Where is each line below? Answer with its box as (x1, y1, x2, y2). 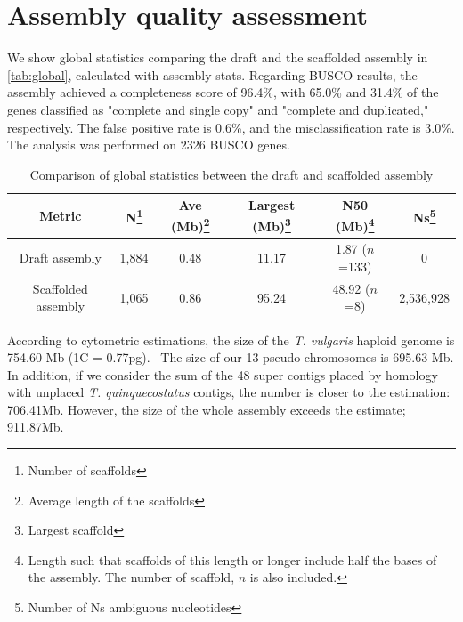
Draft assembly (19, 248, 102, 267)
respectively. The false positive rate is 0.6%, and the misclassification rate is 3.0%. (7, 117, 455, 136)
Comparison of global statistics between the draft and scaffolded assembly (29, 165, 434, 183)
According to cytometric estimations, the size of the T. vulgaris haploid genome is (7, 330, 455, 349)
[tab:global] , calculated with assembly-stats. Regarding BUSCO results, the (7, 65, 418, 84)
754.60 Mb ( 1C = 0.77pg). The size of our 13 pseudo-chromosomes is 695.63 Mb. (7, 348, 454, 367)
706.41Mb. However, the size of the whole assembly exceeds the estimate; (7, 400, 406, 418)
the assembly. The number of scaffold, (28, 568, 235, 586)
